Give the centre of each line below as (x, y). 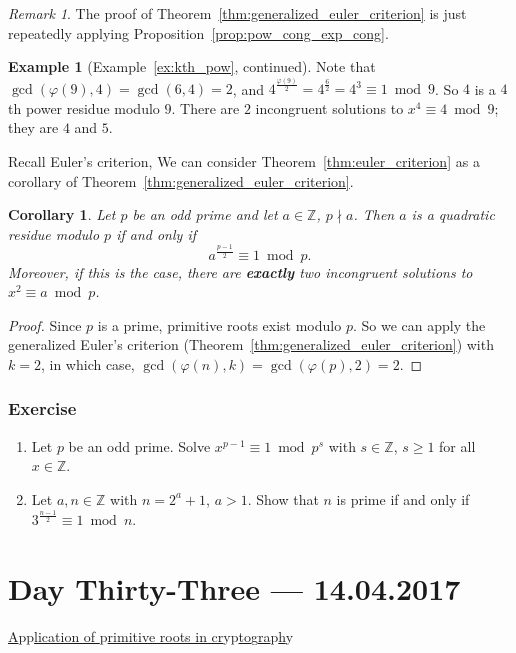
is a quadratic (453, 214)
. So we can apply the (419, 324)
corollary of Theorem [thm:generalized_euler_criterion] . (181, 180)
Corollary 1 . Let (62, 214)
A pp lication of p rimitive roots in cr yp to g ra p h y (151, 635)
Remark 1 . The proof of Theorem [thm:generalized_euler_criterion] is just (237, 13)
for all (457, 445)
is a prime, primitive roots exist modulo (219, 324)
